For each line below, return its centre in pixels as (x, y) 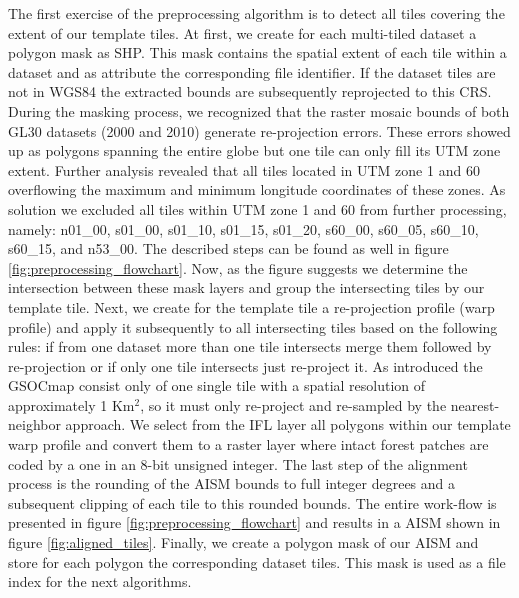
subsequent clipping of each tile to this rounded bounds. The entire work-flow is (252, 502)
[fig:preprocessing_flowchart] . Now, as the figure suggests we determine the (238, 267)
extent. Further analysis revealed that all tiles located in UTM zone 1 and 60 (244, 169)
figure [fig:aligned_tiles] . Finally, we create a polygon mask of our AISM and (243, 542)
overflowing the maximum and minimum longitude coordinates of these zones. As (257, 189)
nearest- (475, 404)
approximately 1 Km (71, 404)
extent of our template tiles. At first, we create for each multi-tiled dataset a (242, 32)
